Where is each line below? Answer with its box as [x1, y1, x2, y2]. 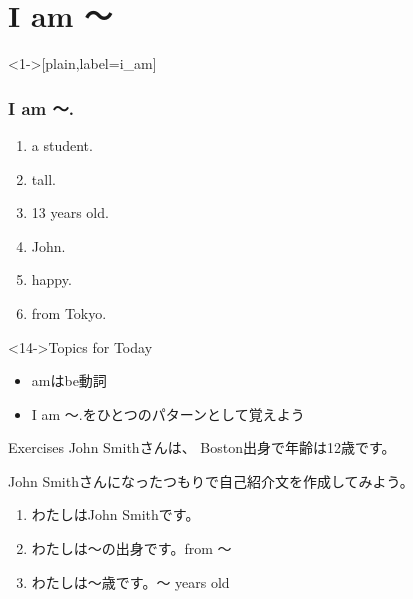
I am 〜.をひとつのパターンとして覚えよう [31, 403, 305, 424]
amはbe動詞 [31, 370, 107, 391]
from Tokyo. [31, 302, 107, 323]
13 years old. [31, 202, 109, 223]
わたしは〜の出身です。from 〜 [31, 538, 232, 559]
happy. [31, 269, 72, 290]
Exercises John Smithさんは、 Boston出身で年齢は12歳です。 [8, 437, 396, 458]
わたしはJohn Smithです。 [31, 504, 200, 525]
